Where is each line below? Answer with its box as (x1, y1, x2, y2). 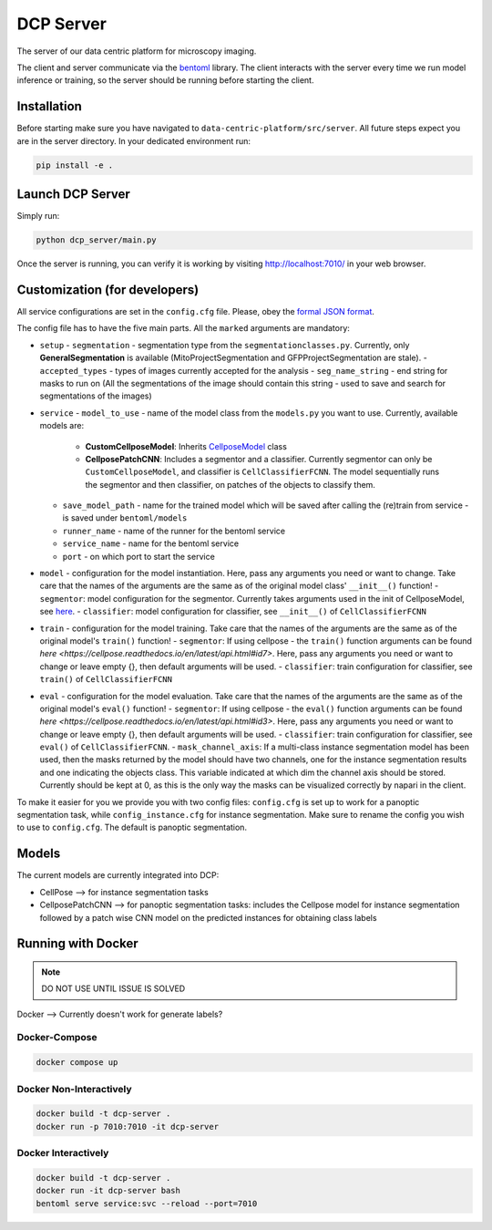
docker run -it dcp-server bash (36, 1185, 181, 1196)
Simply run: (16, 211, 60, 222)
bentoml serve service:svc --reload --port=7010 (36, 1198, 258, 1208)
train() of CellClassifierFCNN (39, 674, 173, 685)
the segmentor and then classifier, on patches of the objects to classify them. (85, 479, 375, 490)
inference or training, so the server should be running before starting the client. (16, 75, 314, 86)
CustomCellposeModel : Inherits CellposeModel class (85, 440, 287, 451)
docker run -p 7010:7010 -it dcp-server (36, 1121, 219, 1132)
